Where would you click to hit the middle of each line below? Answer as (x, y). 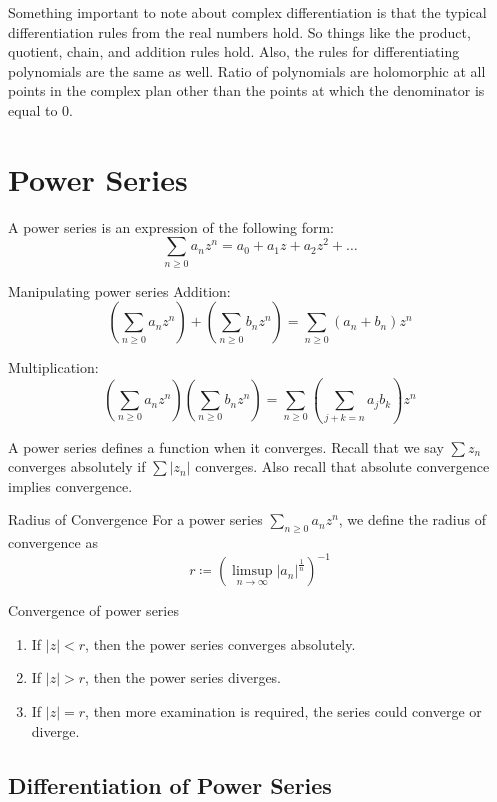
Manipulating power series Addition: (119, 290)
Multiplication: (53, 367)
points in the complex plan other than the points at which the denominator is (246, 90)
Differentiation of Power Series (170, 784)
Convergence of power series (93, 610)
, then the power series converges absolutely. (220, 643)
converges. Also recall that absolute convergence (342, 466)
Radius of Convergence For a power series (135, 519)
